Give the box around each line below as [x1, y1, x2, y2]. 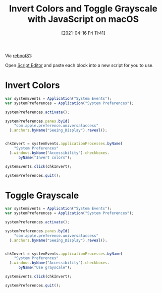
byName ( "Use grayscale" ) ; [18, 265, 72, 270]
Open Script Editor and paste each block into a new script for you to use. [5, 62, 154, 68]
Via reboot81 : [5, 53, 32, 59]
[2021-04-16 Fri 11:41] [61, 30, 106, 36]
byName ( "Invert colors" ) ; [18, 155, 72, 160]
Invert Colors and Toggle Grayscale [9, 3, 158, 14]
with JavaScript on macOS [27, 13, 139, 25]
